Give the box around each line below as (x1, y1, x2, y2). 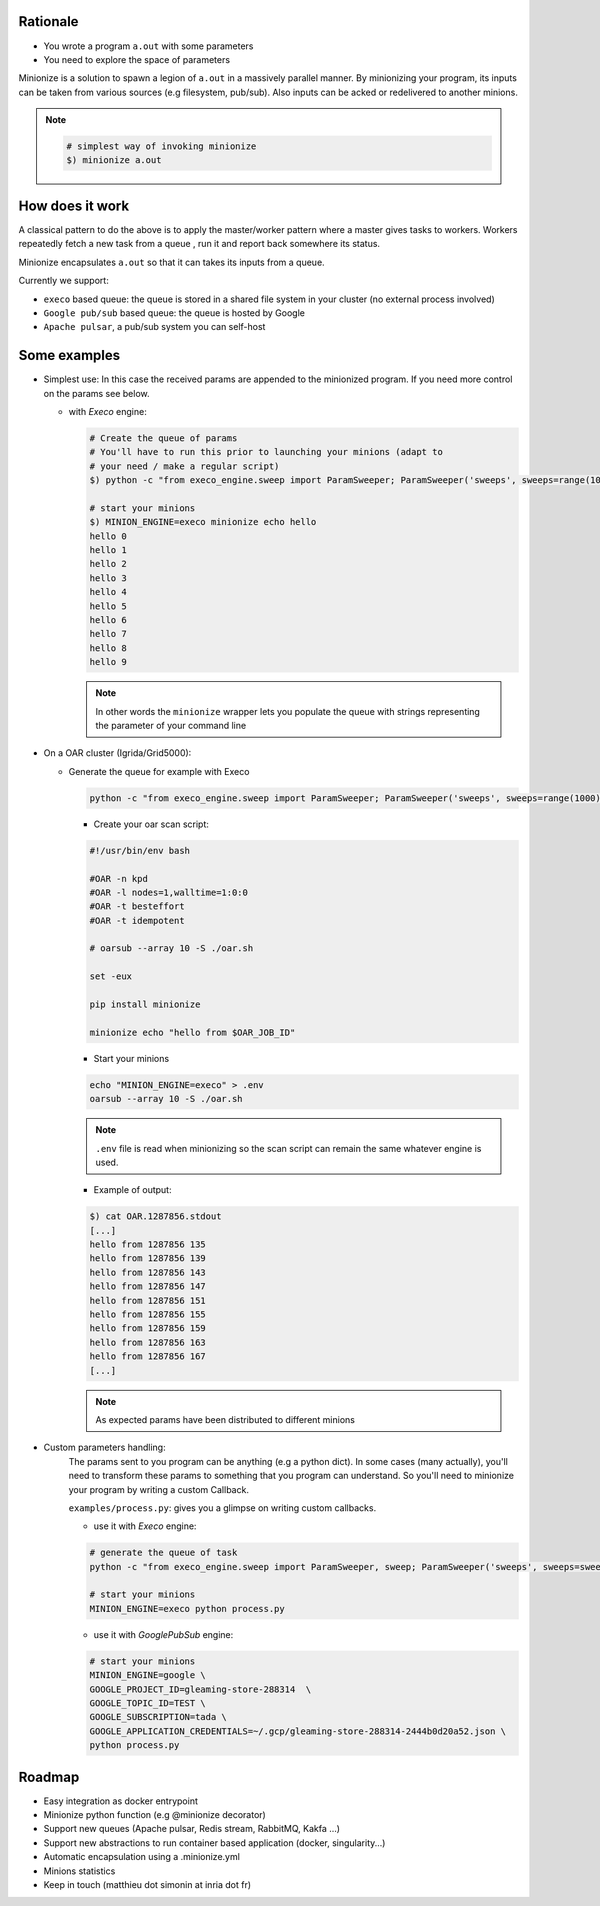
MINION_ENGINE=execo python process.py (89, 1603, 285, 1614)
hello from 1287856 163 (89, 1336, 207, 1348)
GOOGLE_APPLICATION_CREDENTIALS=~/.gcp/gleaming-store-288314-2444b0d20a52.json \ (89, 1725, 507, 1737)
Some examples (18, 347, 121, 364)
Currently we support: (18, 275, 109, 287)
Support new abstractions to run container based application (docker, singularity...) (43, 1836, 386, 1849)
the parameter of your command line (95, 719, 247, 731)
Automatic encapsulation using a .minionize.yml (43, 1851, 240, 1863)
